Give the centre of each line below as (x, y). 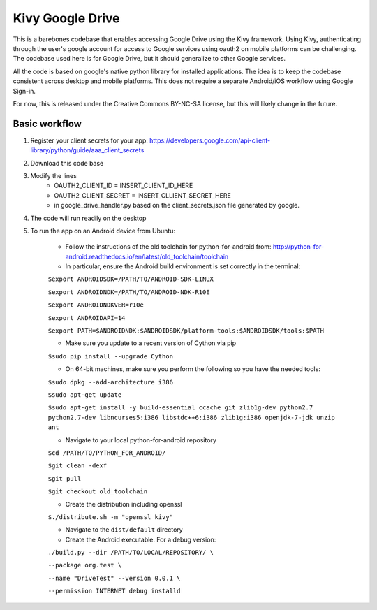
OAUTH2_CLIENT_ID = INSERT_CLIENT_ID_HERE (124, 186)
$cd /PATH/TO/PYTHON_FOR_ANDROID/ (107, 453)
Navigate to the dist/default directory (124, 530)
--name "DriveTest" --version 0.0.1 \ (114, 578)
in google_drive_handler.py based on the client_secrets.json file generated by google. (177, 205)
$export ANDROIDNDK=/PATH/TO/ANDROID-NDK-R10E (129, 292)
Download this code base (67, 163)
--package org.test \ (85, 565)
